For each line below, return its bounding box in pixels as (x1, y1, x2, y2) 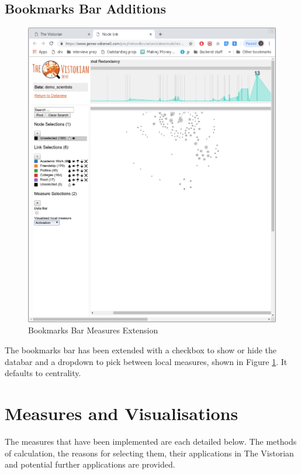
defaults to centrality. (5, 367, 81, 379)
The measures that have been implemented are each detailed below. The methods (5, 435, 297, 447)
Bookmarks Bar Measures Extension (28, 324, 158, 336)
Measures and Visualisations (5, 401, 238, 425)
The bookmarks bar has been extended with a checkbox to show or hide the (5, 344, 277, 356)
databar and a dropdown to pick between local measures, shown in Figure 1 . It (5, 355, 288, 367)
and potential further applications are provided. (5, 458, 175, 470)
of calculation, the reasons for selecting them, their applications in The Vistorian (5, 446, 294, 459)
